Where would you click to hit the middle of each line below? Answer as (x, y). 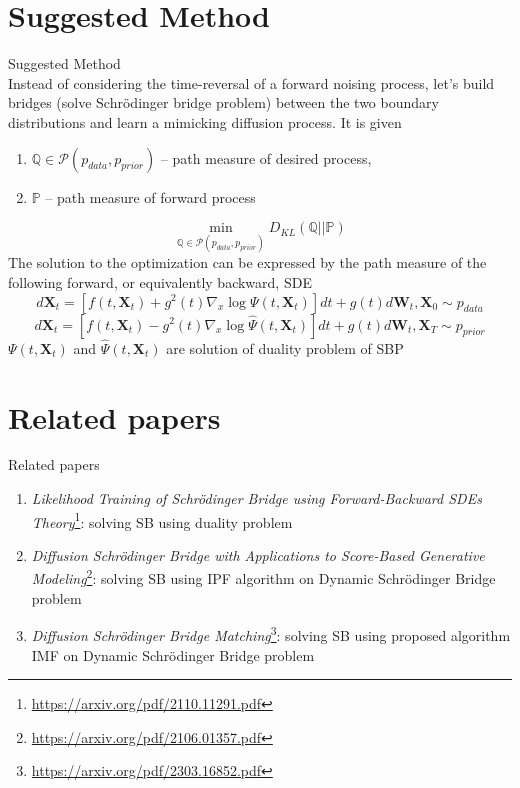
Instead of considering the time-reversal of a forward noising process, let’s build (251, 82)
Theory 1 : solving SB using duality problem (162, 520)
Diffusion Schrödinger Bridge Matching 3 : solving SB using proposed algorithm (271, 633)
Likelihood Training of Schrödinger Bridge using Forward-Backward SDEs (256, 498)
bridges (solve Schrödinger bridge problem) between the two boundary (223, 102)
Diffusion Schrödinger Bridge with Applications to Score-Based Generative (258, 554)
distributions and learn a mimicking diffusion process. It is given (205, 121)
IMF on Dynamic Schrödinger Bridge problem (173, 654)
